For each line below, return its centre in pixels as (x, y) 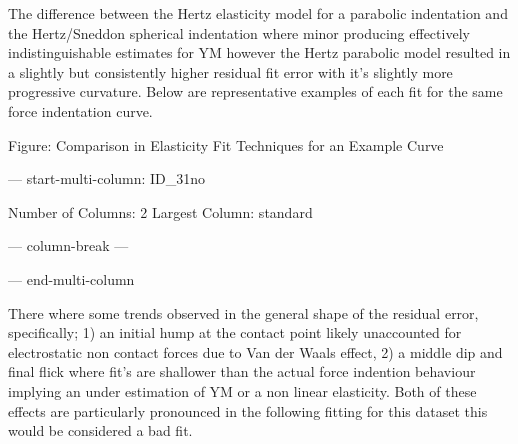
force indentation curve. (80, 110)
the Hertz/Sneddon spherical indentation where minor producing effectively (239, 32)
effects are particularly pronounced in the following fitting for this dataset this (248, 410)
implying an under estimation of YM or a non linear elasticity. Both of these (242, 390)
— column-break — (68, 245)
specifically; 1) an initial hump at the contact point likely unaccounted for (235, 332)
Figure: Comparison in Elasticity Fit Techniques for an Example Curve (226, 144)
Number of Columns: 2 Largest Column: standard (160, 211)
